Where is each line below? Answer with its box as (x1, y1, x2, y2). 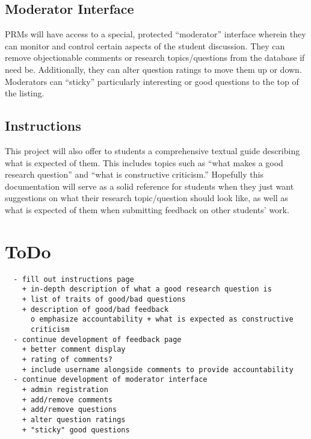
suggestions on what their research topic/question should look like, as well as (5, 191, 288, 204)
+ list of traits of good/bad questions (22, 294, 186, 304)
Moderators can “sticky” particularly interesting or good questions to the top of (5, 75, 299, 87)
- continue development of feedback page (13, 335, 182, 344)
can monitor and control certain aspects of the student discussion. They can (5, 39, 285, 52)
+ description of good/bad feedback (22, 305, 169, 314)
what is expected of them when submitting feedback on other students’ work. (5, 203, 289, 216)
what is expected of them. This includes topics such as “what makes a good (5, 156, 283, 169)
